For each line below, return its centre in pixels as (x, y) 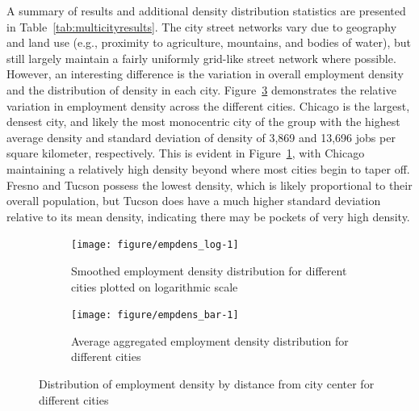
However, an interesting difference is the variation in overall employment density (205, 74)
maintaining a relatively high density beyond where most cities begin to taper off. (208, 168)
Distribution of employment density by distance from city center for (207, 384)
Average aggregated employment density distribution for (210, 340)
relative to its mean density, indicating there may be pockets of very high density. (208, 216)
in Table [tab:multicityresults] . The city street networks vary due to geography (202, 26)
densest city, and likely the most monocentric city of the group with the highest (203, 122)
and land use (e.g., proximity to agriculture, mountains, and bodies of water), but (209, 42)
